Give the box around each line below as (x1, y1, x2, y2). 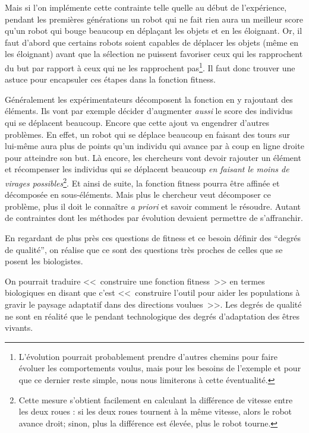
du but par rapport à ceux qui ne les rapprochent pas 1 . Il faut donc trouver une (5, 59, 295, 74)
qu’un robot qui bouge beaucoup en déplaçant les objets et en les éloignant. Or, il (5, 24, 302, 37)
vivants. (5, 321, 33, 334)
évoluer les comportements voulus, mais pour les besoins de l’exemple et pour (18, 362, 301, 374)
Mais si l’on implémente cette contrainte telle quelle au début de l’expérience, (5, 1, 287, 13)
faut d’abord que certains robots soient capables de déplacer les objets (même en (5, 36, 299, 48)
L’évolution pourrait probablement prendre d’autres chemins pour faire (18, 350, 278, 362)
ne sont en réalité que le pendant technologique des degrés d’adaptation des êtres (5, 309, 299, 322)
